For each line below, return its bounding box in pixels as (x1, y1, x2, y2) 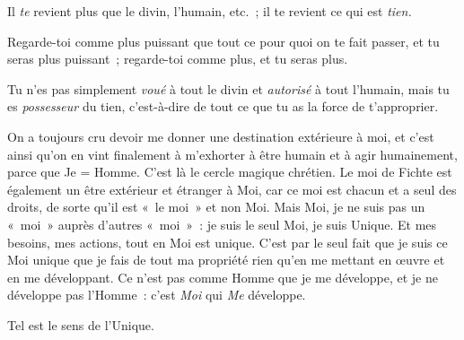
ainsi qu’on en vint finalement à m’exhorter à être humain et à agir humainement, (7, 144, 458, 163)
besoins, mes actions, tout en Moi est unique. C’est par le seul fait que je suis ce (7, 232, 448, 251)
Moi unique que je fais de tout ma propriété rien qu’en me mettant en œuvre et (7, 250, 445, 269)
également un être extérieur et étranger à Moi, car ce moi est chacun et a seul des (7, 179, 457, 198)
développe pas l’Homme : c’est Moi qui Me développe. (7, 285, 306, 304)
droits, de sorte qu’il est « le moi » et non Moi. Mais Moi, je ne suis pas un (7, 197, 425, 216)
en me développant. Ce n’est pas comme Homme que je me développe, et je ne (7, 267, 438, 286)
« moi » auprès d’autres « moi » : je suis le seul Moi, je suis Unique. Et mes (7, 214, 437, 233)
